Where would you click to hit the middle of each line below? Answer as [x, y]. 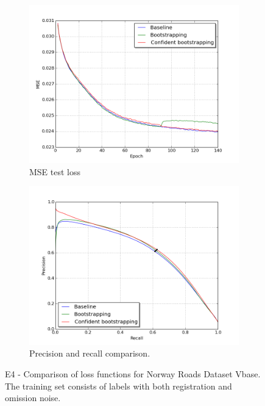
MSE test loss [55, 171]
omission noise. [33, 398]
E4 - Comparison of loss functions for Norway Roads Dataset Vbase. [133, 373]
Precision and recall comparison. [90, 353]
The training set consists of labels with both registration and [118, 386]
